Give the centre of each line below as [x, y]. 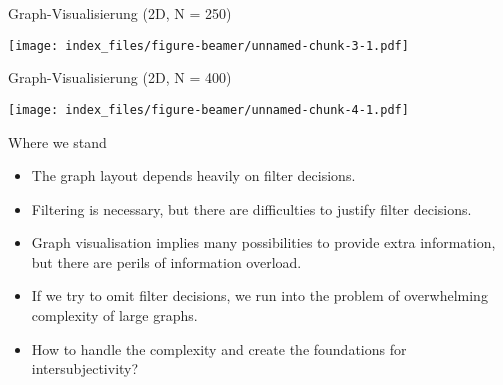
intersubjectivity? [85, 368]
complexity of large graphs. [114, 315]
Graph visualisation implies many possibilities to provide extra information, [263, 242]
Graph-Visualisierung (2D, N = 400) [120, 77]
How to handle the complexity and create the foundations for [219, 348]
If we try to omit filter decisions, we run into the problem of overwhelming [259, 295]
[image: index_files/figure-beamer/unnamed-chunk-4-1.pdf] [208, 109]
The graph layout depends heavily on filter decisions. [193, 175]
